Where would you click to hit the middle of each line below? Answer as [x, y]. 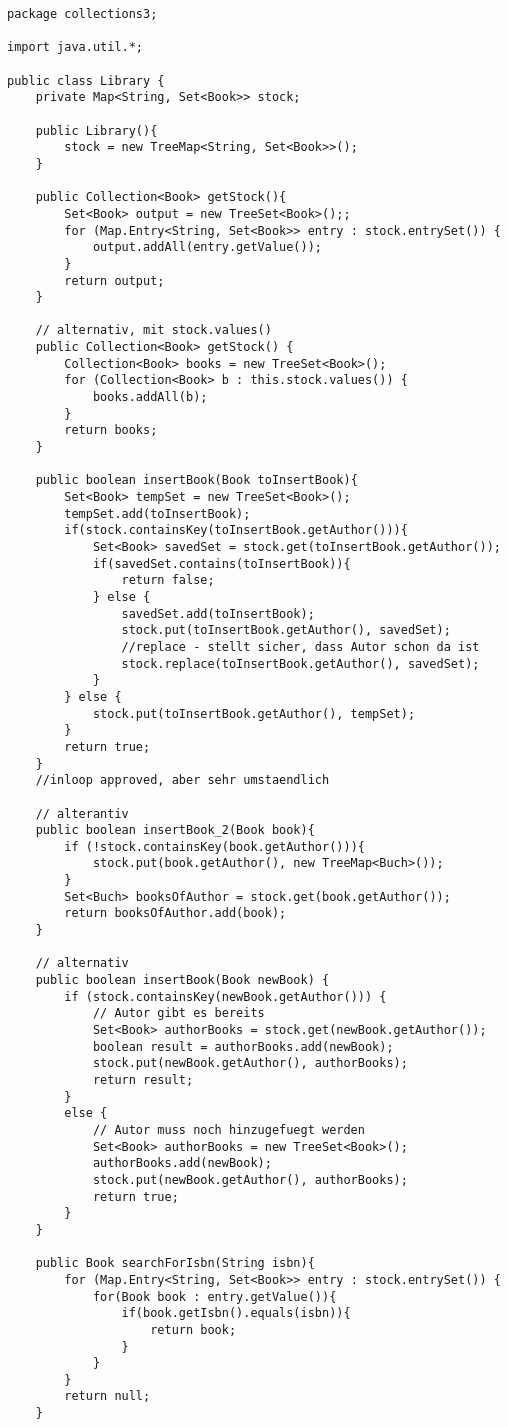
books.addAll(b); [150, 397]
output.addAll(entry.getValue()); [207, 247]
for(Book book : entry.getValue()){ [214, 1296]
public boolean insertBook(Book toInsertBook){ [196, 480]
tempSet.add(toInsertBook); [157, 513]
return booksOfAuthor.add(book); [175, 913]
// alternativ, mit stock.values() [153, 330]
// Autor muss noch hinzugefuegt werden [228, 1129]
